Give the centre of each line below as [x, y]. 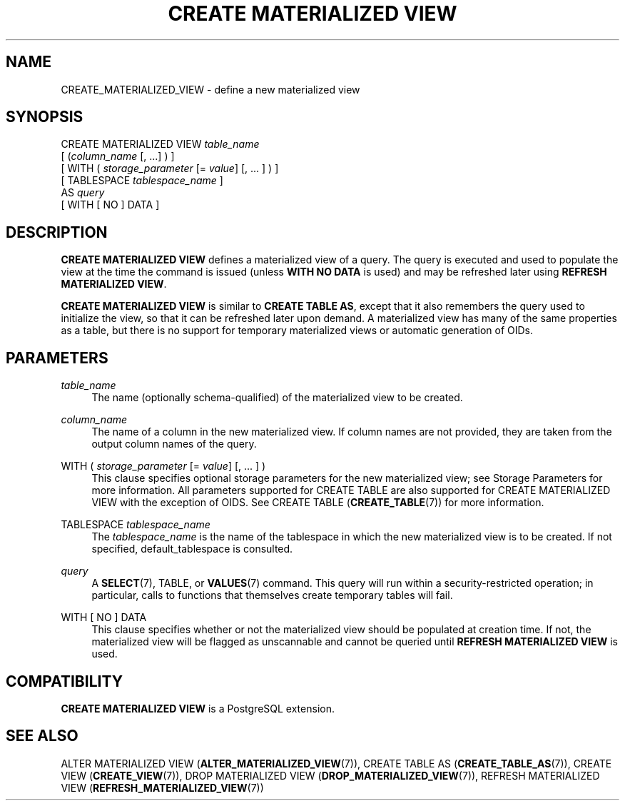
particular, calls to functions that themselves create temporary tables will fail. [272, 595]
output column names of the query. [174, 444]
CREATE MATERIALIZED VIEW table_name [160, 144]
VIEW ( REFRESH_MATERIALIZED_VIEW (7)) [162, 787]
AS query [83, 193]
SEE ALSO [42, 736]
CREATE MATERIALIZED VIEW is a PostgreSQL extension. [198, 708]
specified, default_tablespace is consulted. [192, 549]
